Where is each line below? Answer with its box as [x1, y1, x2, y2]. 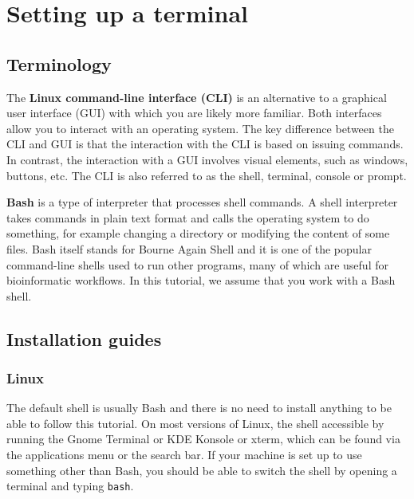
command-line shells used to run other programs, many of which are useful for [6, 256, 388, 273]
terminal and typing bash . [6, 477, 134, 494]
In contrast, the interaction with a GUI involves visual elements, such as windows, [6, 151, 408, 167]
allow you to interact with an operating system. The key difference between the [6, 120, 394, 136]
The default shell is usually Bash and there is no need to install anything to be [6, 399, 392, 416]
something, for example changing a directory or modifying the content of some [6, 225, 390, 242]
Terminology [6, 51, 112, 76]
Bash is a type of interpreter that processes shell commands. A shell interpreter [6, 194, 398, 210]
